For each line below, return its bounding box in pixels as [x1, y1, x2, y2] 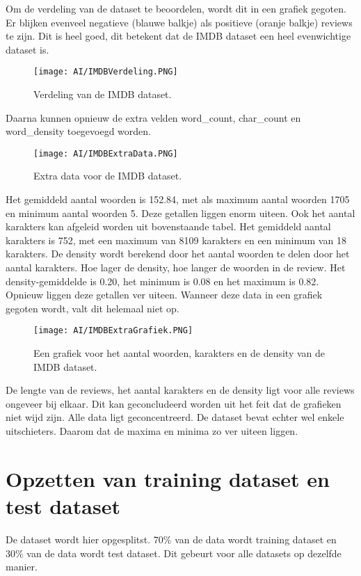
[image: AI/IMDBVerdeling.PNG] [33, 67, 178, 77]
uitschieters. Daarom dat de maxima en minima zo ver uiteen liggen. [6, 424, 298, 438]
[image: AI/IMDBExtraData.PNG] [33, 148, 178, 159]
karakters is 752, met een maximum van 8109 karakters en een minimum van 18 [6, 232, 346, 247]
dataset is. [6, 42, 49, 56]
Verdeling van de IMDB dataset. [33, 87, 172, 102]
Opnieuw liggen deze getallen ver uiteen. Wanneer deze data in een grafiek [6, 287, 323, 302]
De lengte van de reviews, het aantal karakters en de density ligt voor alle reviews [6, 383, 355, 397]
